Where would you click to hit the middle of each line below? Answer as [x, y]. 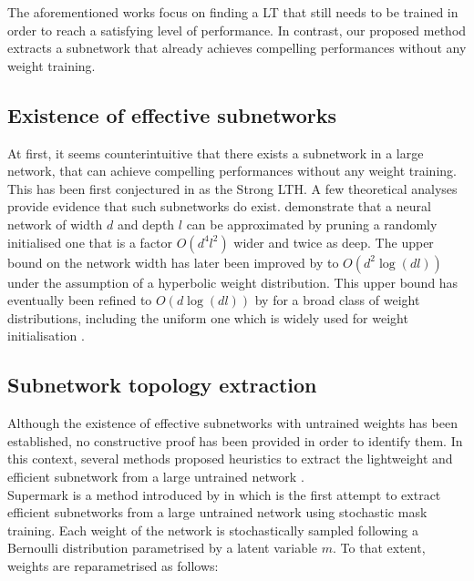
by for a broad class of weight [337, 300]
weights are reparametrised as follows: [113, 565]
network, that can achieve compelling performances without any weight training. [232, 171]
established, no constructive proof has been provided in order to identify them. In [235, 440]
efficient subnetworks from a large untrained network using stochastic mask [217, 512]
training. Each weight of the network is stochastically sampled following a [213, 530]
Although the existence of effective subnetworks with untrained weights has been [232, 423]
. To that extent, [379, 548]
